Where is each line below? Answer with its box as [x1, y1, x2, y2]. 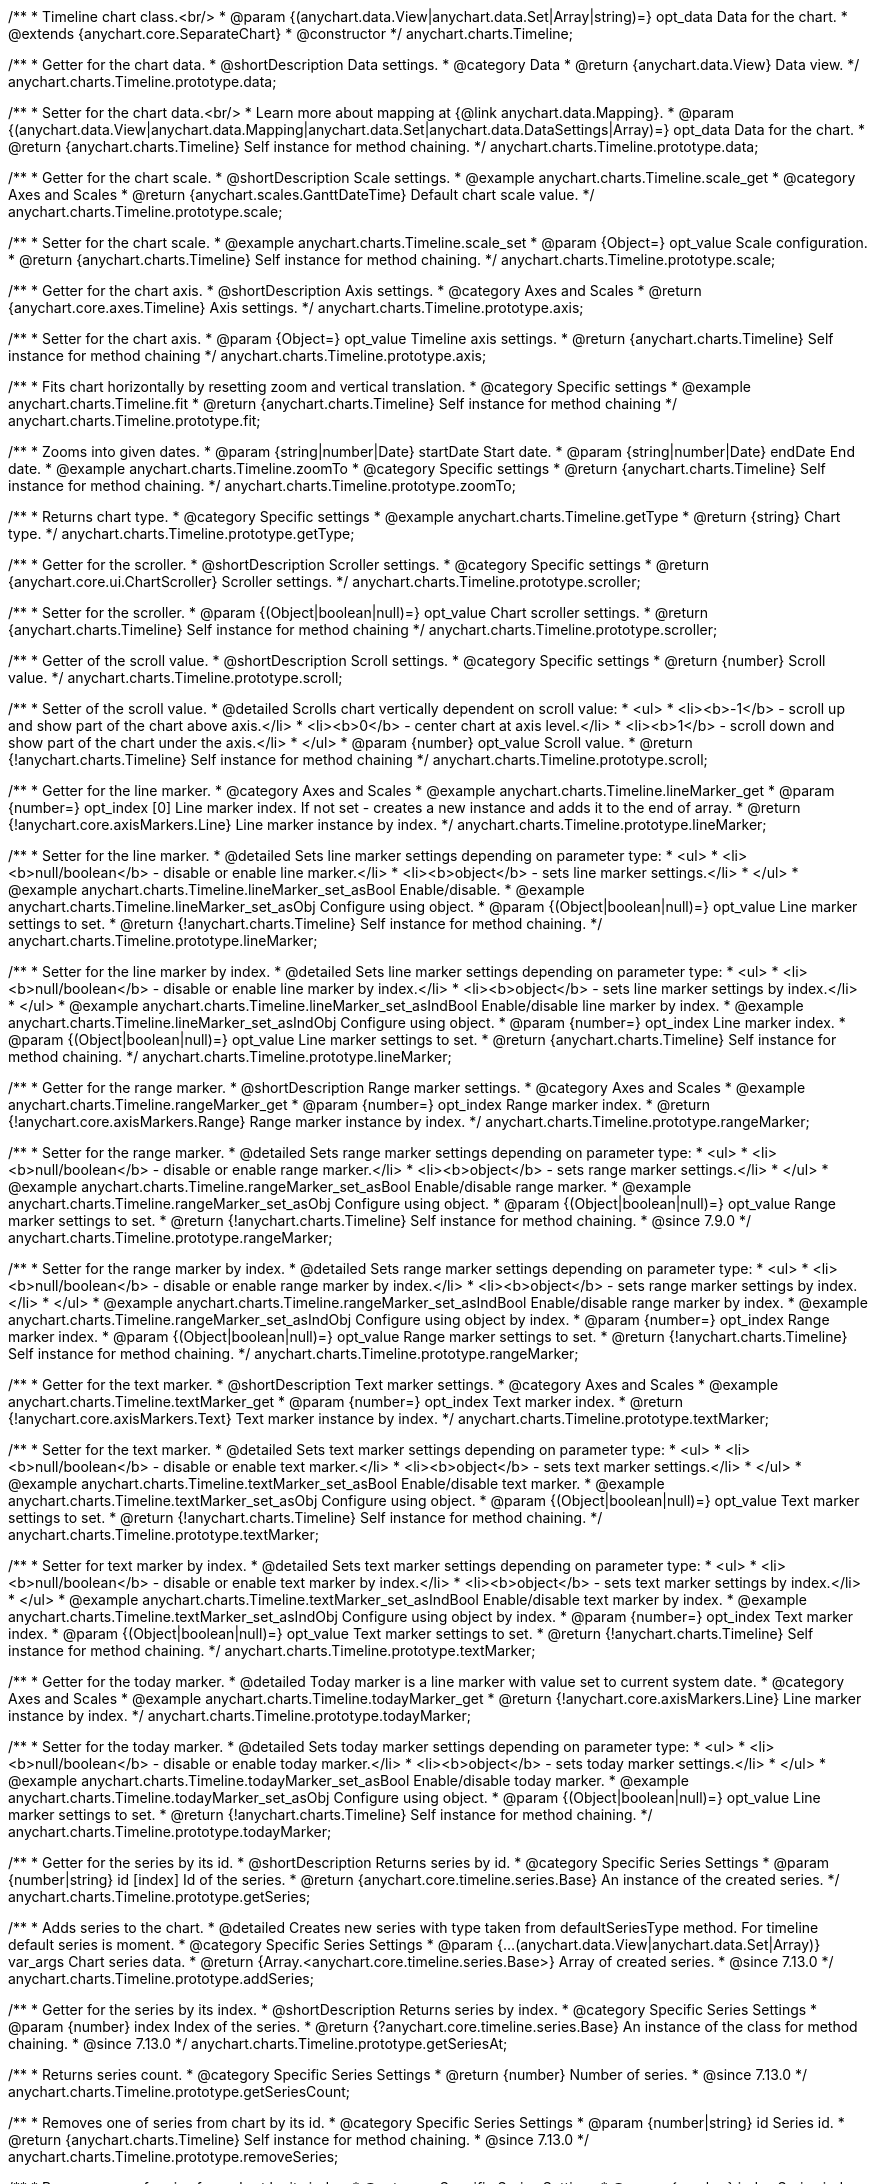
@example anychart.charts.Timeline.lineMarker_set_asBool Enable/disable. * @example [8, 881, 585, 898]
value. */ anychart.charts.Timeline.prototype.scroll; [8, 669, 343, 686]
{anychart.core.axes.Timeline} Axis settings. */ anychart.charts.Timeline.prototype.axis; [8, 299, 584, 316]
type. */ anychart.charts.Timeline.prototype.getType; [8, 525, 355, 542]
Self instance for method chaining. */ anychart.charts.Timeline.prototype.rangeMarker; [8, 1345, 579, 1362]
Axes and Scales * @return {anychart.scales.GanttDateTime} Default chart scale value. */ [8, 186, 595, 203]
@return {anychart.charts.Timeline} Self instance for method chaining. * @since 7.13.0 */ [8, 2131, 590, 2148]
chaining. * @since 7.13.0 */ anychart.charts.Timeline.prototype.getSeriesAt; [8, 2035, 508, 2052]
